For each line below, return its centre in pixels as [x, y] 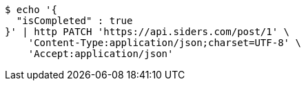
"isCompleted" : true [74, 21]
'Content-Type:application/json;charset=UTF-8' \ [164, 43]
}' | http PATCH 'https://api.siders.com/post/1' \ [147, 32]
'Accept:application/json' [101, 54]
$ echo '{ [31, 10]
